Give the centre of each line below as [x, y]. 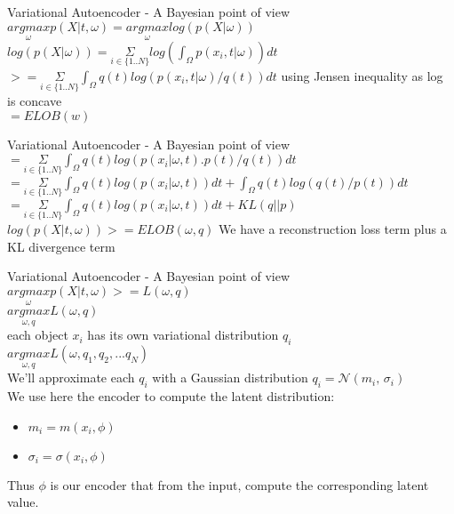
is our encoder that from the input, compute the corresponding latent [239, 484]
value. [23, 502]
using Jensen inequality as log [362, 76]
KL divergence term [61, 246]
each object [38, 335]
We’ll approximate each [71, 377]
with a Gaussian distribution [230, 377]
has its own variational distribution [183, 335]
